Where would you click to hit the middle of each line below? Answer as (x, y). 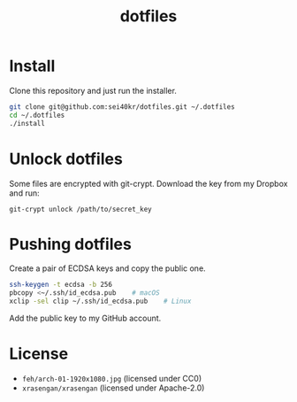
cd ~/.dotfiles (37, 115)
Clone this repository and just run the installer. (93, 90)
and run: (24, 193)
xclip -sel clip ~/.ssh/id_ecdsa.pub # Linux (100, 301)
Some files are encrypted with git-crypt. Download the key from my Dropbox (148, 183)
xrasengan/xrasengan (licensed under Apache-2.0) (113, 388)
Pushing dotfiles (71, 244)
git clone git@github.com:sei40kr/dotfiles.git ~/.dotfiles (122, 107)
